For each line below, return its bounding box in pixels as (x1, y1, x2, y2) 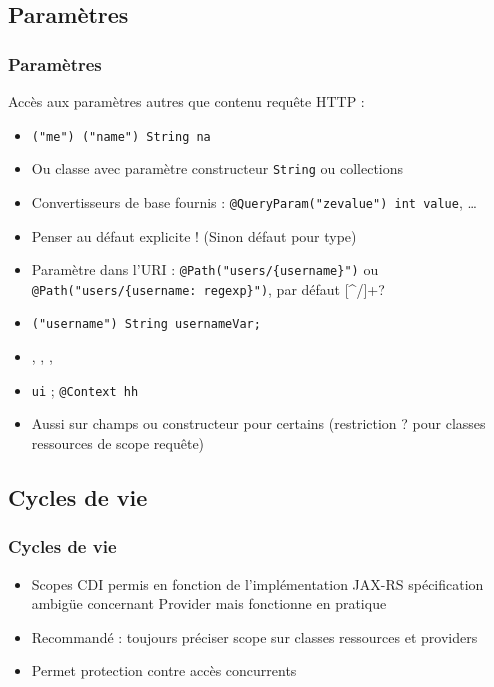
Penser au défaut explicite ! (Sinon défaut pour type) (31, 225, 357, 246)
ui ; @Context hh (31, 379, 139, 400)
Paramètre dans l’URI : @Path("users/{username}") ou (31, 259, 379, 280)
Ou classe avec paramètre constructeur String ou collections (31, 158, 404, 179)
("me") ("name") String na (31, 129, 211, 144)
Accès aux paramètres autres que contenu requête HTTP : (8, 91, 365, 111)
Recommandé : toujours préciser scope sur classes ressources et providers (31, 626, 478, 647)
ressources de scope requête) (31, 432, 205, 453)
